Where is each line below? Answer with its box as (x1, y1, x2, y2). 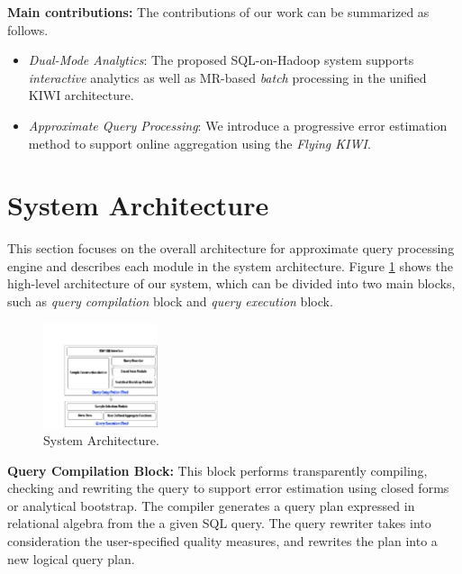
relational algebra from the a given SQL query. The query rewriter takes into (7, 514, 431, 533)
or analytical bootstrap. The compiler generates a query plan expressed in (7, 496, 415, 515)
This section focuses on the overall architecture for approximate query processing (7, 239, 455, 258)
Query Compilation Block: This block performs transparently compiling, (7, 460, 428, 479)
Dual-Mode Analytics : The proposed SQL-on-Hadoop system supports (28, 50, 414, 69)
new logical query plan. (7, 549, 135, 568)
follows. (7, 20, 49, 39)
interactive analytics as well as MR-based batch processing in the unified (28, 68, 427, 87)
